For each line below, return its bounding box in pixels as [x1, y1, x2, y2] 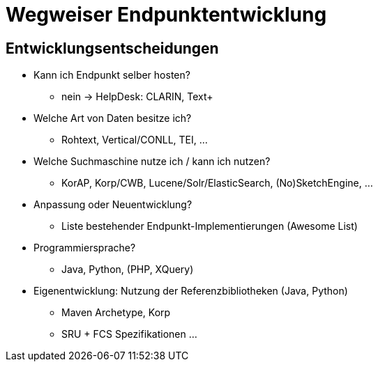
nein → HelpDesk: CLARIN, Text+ [61, 91, 213, 103]
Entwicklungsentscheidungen [6, 39, 219, 57]
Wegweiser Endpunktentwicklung [6, 3, 327, 26]
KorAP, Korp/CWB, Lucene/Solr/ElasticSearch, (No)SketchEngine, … [61, 177, 373, 189]
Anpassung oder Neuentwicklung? [33, 198, 192, 211]
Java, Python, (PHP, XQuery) [61, 263, 194, 276]
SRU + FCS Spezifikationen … [61, 328, 197, 341]
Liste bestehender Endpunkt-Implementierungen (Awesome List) [61, 220, 358, 233]
